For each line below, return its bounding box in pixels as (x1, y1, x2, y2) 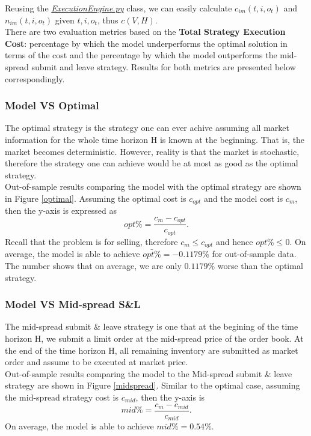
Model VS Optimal (5, 98, 99, 113)
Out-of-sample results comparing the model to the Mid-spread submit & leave (5, 367, 292, 380)
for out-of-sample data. (212, 247, 297, 260)
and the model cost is (203, 192, 283, 204)
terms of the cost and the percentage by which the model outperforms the (5, 49, 277, 61)
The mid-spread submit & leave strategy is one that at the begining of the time (5, 320, 298, 333)
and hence (216, 235, 253, 247)
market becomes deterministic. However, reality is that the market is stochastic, (5, 145, 300, 157)
